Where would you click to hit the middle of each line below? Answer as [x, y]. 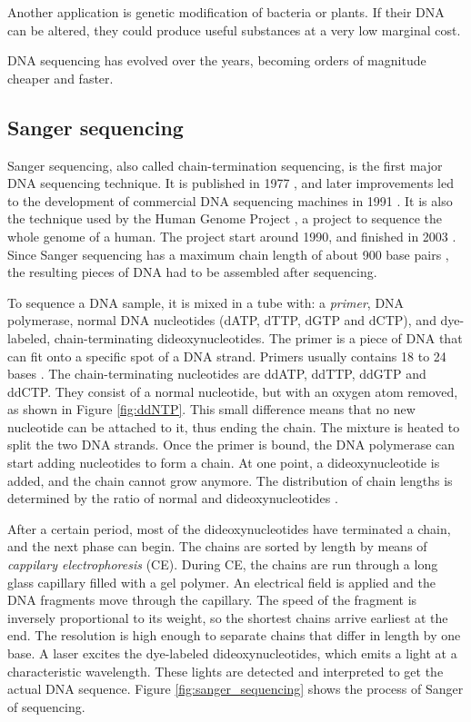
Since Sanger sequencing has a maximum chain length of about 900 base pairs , [228, 254]
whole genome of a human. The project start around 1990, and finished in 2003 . [232, 236]
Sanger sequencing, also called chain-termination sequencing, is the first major [225, 165]
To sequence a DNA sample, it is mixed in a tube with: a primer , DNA [206, 302]
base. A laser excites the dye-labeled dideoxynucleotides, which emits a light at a [232, 653]
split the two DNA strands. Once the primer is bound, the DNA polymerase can [231, 445]
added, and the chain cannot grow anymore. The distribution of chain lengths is [230, 480]
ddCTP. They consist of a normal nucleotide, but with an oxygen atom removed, [233, 391]
